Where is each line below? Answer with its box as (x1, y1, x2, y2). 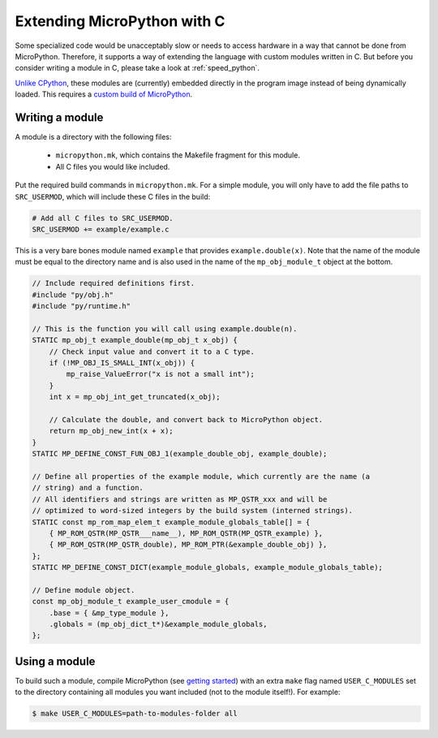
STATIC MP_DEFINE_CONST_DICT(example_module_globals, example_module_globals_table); (32, 563, 383, 572)
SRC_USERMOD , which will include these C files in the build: (15, 192, 211, 201)
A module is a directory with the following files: (15, 132, 172, 142)
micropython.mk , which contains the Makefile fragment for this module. (55, 150, 300, 160)
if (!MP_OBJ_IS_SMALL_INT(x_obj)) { (49, 358, 195, 368)
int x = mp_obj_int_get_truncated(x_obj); (49, 392, 221, 402)
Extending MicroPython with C (15, 12, 225, 30)
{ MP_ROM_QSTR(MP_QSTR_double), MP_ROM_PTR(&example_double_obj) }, (49, 540, 328, 550)
